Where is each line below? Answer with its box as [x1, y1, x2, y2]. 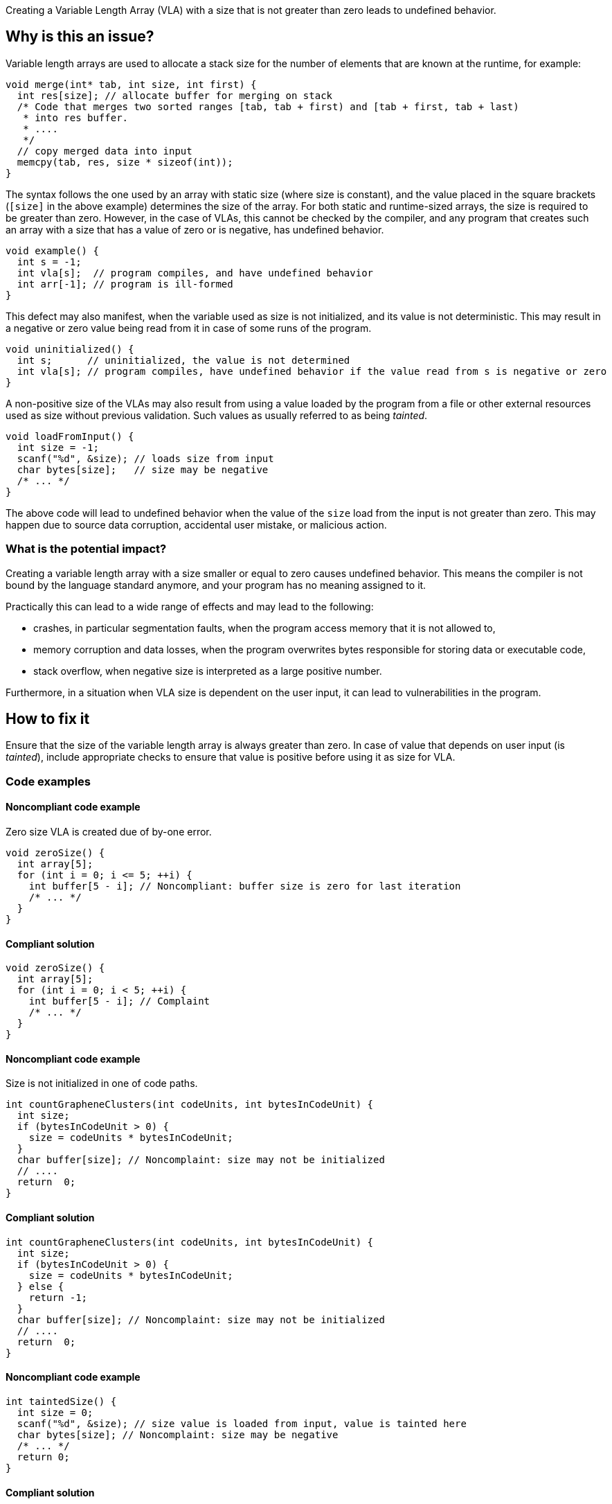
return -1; [28, 1291, 88, 1303]
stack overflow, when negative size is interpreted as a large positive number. [33, 664, 382, 677]
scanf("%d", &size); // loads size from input [17, 452, 274, 464]
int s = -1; [17, 256, 82, 267]
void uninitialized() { [6, 343, 134, 355]
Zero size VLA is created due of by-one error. [6, 826, 212, 838]
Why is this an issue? [6, 28, 154, 46]
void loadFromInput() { [6, 430, 134, 442]
